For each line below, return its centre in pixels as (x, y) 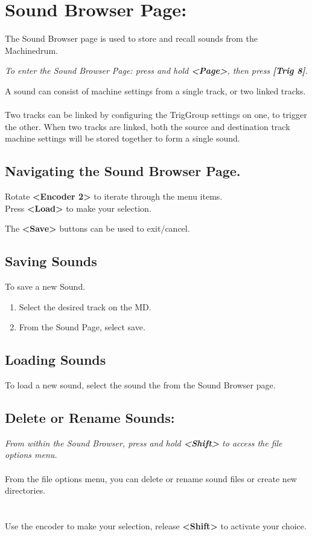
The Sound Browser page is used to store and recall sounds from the (131, 38)
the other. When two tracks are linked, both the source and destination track (148, 126)
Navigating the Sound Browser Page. (123, 171)
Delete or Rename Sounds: (90, 418)
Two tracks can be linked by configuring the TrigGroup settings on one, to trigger (156, 115)
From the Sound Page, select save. (82, 327)
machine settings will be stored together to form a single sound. (123, 138)
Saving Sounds (51, 261)
